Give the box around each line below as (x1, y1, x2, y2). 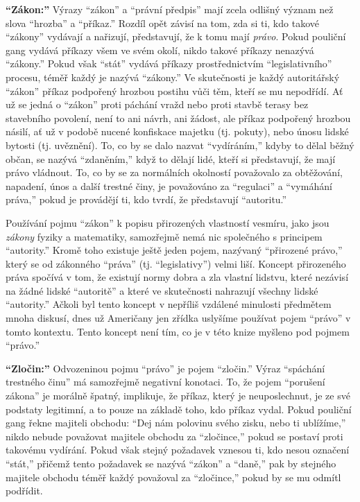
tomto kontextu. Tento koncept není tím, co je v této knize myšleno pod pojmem (6, 324, 350, 338)
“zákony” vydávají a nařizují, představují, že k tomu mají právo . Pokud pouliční (6, 29, 346, 44)
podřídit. (6, 483, 43, 498)
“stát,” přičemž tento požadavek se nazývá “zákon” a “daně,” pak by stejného (6, 456, 336, 470)
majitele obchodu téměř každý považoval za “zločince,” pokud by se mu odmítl (6, 469, 341, 484)
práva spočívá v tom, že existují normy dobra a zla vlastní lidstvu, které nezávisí (6, 270, 349, 284)
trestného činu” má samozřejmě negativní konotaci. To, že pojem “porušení (6, 374, 325, 389)
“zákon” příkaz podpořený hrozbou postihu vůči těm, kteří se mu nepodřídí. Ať (6, 83, 343, 98)
